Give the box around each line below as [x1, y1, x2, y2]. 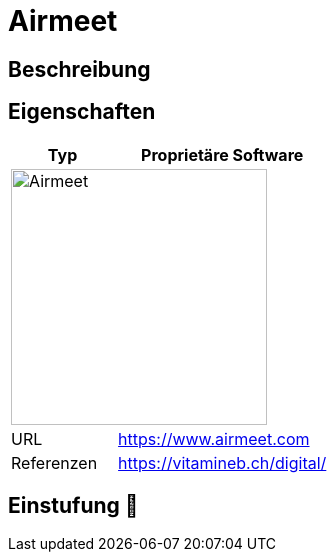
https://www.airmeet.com [118, 428, 310, 449]
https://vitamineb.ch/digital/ [118, 452, 327, 473]
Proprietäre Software [141, 144, 304, 165]
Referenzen [11, 452, 98, 473]
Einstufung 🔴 [8, 493, 139, 519]
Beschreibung [8, 56, 151, 82]
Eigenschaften [8, 99, 156, 125]
